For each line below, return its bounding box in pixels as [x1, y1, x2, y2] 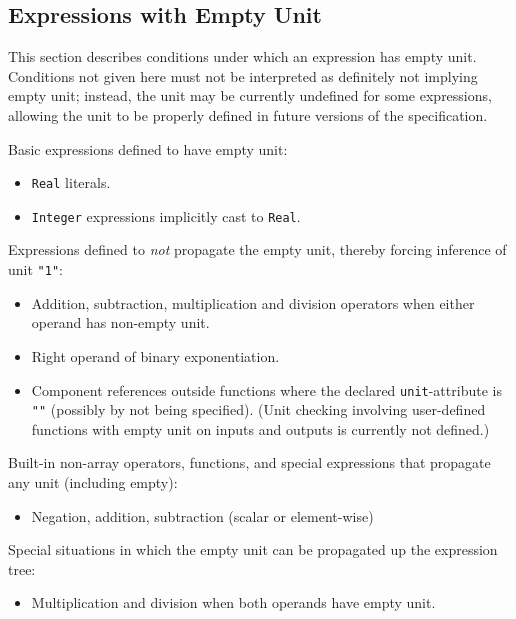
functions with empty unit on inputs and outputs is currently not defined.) [31, 418, 490, 439]
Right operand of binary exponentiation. [31, 345, 280, 366]
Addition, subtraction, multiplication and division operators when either [31, 292, 475, 313]
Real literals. [31, 172, 111, 193]
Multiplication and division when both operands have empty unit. [31, 592, 436, 613]
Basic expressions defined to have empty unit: [8, 138, 288, 159]
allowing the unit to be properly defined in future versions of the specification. [8, 104, 488, 125]
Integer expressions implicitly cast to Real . [31, 205, 301, 226]
